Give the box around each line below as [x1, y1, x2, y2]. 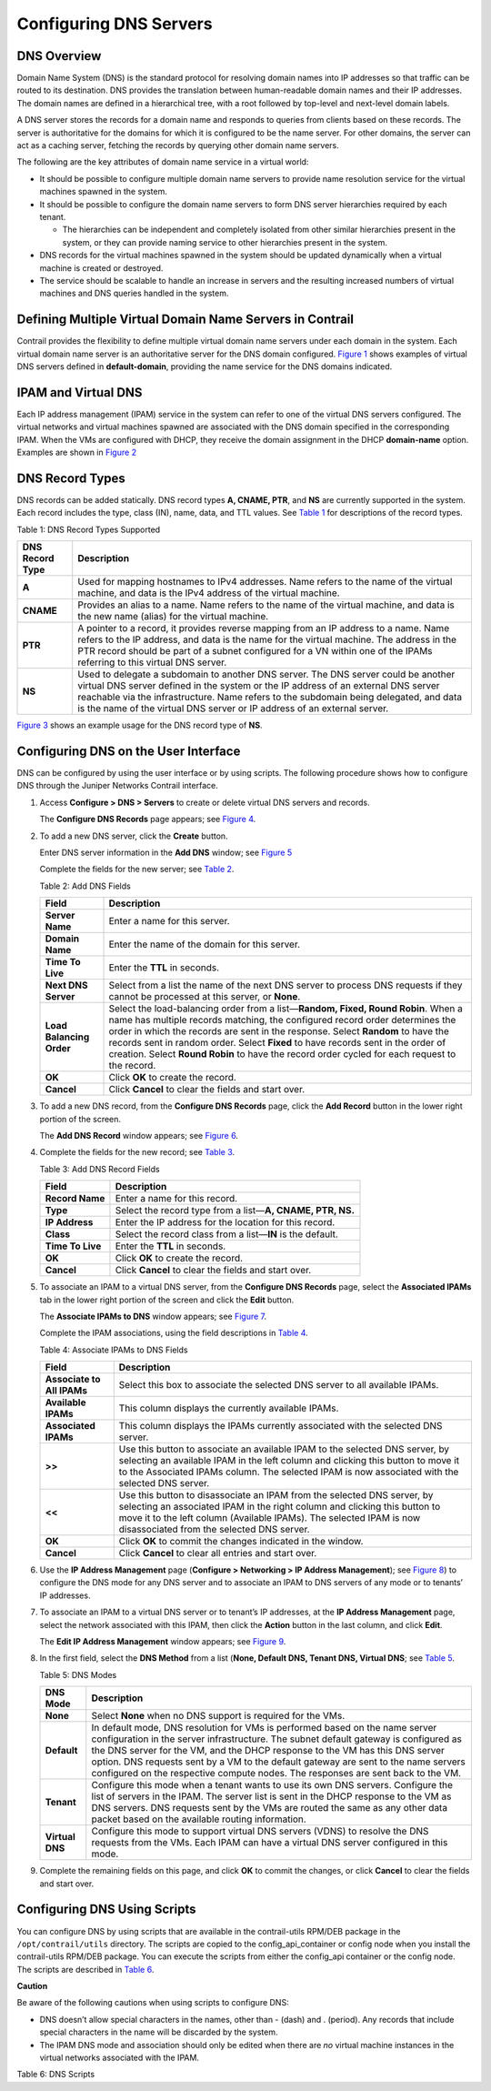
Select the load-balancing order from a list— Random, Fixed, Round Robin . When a [108, 1002, 463, 1015]
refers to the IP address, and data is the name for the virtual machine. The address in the [77, 633, 457, 646]
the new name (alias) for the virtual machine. [77, 610, 269, 623]
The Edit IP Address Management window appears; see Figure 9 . [39, 1636, 286, 1647]
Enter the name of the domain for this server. [108, 938, 300, 950]
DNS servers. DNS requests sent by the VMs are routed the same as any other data [91, 1802, 448, 1815]
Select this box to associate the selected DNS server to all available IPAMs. [118, 1379, 439, 1392]
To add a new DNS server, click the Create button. [39, 830, 228, 841]
